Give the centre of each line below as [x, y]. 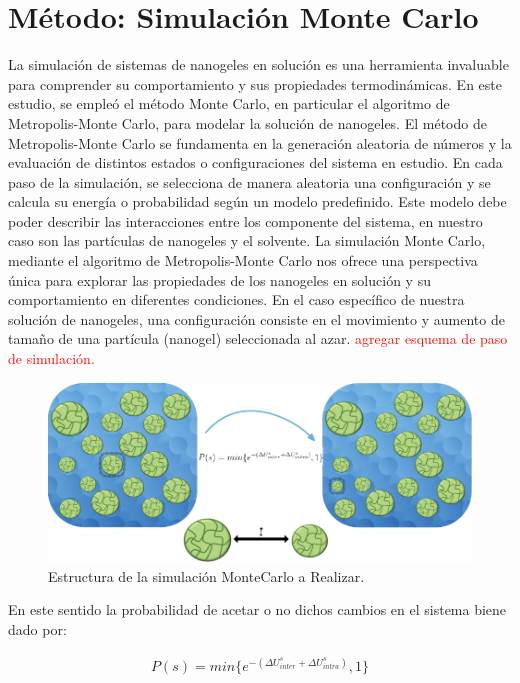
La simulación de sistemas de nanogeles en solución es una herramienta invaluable [258, 64]
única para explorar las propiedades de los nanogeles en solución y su [219, 279]
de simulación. [51, 358]
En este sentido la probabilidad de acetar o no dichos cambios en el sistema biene [257, 609]
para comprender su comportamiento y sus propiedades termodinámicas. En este [255, 83]
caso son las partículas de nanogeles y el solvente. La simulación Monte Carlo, [247, 240]
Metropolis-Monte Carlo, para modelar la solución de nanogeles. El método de [247, 122]
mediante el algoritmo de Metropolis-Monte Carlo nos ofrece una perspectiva [243, 260]
